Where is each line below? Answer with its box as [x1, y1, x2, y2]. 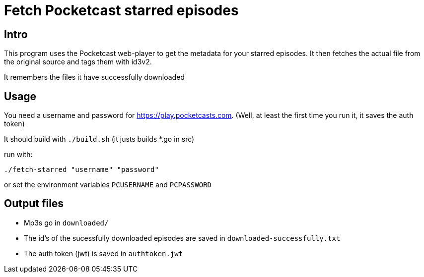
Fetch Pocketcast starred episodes [4, 2, 239, 19]
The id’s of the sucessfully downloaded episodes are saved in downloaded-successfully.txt [24, 233, 341, 242]
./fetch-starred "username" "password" [4, 166, 159, 174]
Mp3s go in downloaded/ [24, 218, 109, 227]
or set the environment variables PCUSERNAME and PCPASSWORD [4, 180, 212, 189]
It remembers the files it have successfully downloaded [4, 73, 185, 82]
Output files [4, 197, 64, 210]
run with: [4, 150, 33, 159]
